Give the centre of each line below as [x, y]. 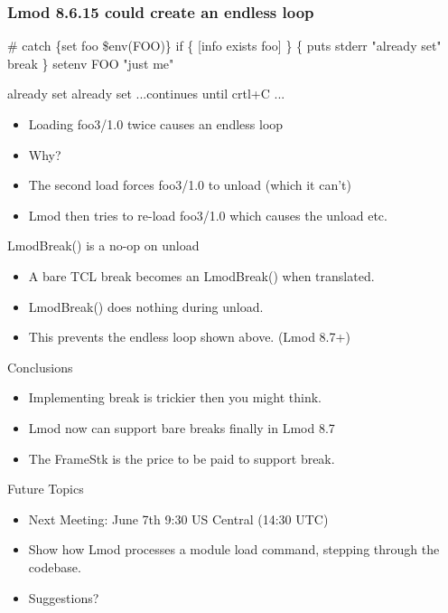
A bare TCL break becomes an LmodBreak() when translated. [201, 275]
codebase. [55, 566]
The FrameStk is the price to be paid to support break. [182, 458]
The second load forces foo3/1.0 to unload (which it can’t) [190, 185]
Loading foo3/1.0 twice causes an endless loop [156, 124]
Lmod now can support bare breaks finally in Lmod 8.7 [182, 427]
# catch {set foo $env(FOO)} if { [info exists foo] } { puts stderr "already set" [224, 46]
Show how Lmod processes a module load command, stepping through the [234, 549]
